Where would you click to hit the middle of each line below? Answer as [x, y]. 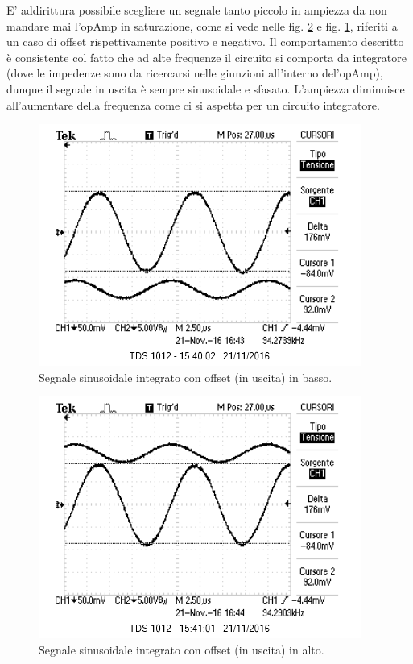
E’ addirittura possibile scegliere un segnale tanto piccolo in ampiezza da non [197, 10]
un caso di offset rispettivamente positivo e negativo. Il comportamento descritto [205, 41]
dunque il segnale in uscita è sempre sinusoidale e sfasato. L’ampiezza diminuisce [206, 88]
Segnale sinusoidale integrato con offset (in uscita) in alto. [182, 649]
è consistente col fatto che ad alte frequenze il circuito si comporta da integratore [206, 57]
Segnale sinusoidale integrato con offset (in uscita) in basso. [186, 377]
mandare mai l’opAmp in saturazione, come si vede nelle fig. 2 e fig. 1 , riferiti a [202, 25]
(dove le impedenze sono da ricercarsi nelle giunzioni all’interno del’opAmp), [195, 73]
